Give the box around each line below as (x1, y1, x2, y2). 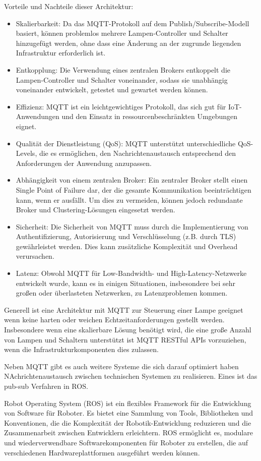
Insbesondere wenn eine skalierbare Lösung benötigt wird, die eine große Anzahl (4, 324, 251, 335)
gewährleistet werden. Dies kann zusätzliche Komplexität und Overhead (16, 241, 238, 251)
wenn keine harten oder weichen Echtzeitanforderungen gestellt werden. (4, 314, 225, 325)
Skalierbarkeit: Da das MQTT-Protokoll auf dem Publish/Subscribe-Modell (16, 18, 249, 28)
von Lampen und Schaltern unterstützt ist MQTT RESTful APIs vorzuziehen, (4, 334, 246, 344)
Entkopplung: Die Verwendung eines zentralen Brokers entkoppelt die (16, 64, 230, 75)
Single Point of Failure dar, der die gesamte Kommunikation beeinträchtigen (16, 184, 251, 195)
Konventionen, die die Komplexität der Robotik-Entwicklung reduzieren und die (4, 417, 251, 428)
